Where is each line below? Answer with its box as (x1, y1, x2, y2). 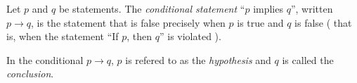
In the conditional (6, 52, 84, 67)
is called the (282, 52, 334, 67)
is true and (237, 15, 284, 30)
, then (126, 29, 152, 44)
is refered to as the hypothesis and (125, 52, 271, 67)
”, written (290, 1, 333, 15)
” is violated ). (159, 29, 221, 44)
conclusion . (6, 66, 54, 81)
